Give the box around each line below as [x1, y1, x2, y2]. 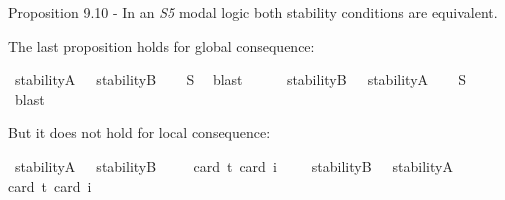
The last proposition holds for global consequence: [8, 35, 315, 56]
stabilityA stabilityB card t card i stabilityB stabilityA [14, 155, 453, 176]
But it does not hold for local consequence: [8, 122, 271, 143]
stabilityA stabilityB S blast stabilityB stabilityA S [14, 69, 467, 90]
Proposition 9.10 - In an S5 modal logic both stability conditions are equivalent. [8, 2, 498, 22]
